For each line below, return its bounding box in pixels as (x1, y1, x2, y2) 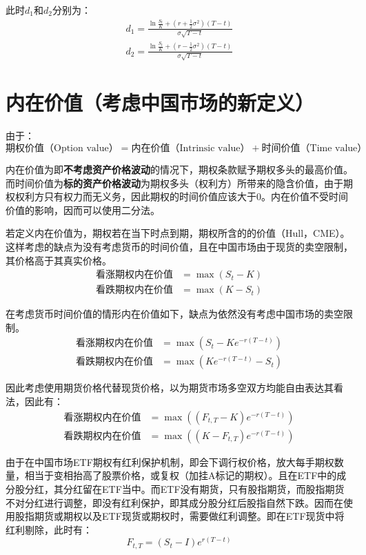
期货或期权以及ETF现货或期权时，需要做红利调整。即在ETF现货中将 (34, 509, 345, 523)
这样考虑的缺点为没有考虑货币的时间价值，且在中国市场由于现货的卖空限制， (6, 239, 353, 253)
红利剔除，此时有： (6, 522, 92, 536)
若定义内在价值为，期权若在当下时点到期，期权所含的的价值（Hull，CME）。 (6, 226, 350, 240)
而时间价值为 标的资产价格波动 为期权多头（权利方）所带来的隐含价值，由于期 (6, 175, 353, 190)
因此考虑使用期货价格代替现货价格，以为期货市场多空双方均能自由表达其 (6, 380, 334, 395)
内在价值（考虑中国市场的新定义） (6, 88, 315, 117)
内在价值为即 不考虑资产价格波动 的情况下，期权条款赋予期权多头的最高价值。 (6, 162, 353, 176)
